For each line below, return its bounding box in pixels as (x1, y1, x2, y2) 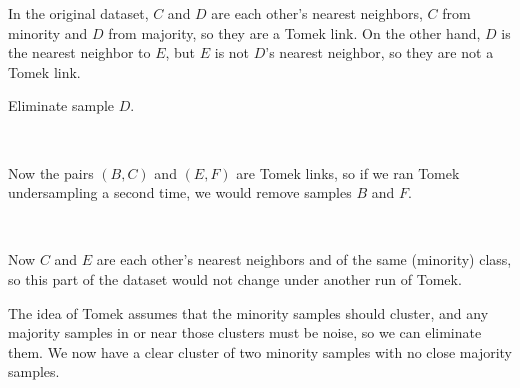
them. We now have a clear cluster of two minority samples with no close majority (8, 341, 513, 362)
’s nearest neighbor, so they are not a (265, 42, 494, 63)
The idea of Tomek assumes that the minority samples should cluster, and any (8, 302, 489, 323)
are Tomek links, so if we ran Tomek (236, 162, 460, 183)
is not (214, 42, 250, 63)
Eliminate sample (8, 95, 115, 116)
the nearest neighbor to (8, 42, 151, 63)
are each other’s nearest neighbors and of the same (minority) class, (96, 249, 512, 270)
